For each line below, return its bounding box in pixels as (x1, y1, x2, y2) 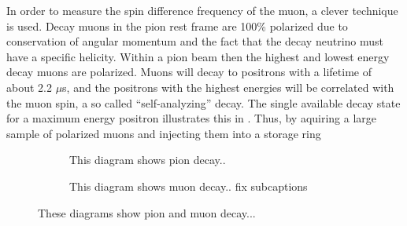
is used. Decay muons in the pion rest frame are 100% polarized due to (6, 17, 348, 34)
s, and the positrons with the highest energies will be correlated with (62, 78, 394, 95)
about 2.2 (6, 78, 52, 95)
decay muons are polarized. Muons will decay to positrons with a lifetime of (6, 64, 372, 80)
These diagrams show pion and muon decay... (38, 204, 256, 221)
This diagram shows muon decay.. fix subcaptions (69, 177, 308, 194)
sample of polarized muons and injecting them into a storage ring (6, 125, 321, 141)
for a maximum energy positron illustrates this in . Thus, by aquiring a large (6, 110, 377, 126)
